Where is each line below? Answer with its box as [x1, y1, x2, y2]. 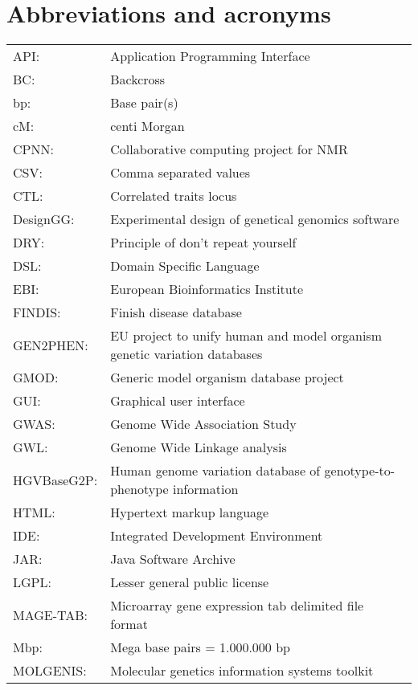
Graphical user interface [110, 391, 245, 410]
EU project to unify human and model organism [110, 326, 382, 345]
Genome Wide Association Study [110, 414, 297, 434]
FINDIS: [13, 303, 61, 322]
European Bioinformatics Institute [110, 280, 304, 299]
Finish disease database [110, 303, 242, 322]
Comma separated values [110, 163, 251, 182]
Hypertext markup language [110, 503, 269, 522]
